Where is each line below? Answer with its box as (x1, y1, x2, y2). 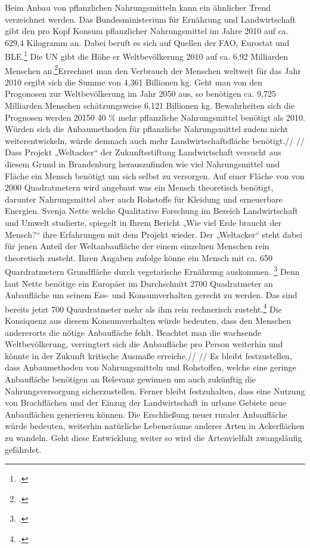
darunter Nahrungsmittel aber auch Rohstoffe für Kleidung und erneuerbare (5, 192, 283, 205)
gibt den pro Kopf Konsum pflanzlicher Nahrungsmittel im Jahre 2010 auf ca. (5, 25, 289, 37)
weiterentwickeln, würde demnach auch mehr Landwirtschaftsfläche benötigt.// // (5, 134, 305, 146)
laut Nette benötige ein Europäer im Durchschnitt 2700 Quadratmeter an (5, 277, 273, 289)
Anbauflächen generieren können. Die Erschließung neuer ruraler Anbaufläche (5, 408, 287, 420)
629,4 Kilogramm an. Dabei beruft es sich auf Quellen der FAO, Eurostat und (5, 36, 290, 48)
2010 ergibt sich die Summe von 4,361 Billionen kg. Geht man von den (5, 75, 263, 88)
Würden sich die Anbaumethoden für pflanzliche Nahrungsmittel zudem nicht (5, 123, 289, 135)
